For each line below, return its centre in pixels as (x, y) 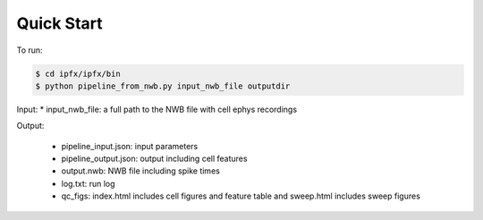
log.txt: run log (88, 183)
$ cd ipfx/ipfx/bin (78, 73)
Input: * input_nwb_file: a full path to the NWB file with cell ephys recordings (157, 109)
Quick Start (59, 23)
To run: (30, 50)
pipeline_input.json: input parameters (130, 146)
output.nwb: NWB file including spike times (141, 171)
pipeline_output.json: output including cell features (154, 159)
